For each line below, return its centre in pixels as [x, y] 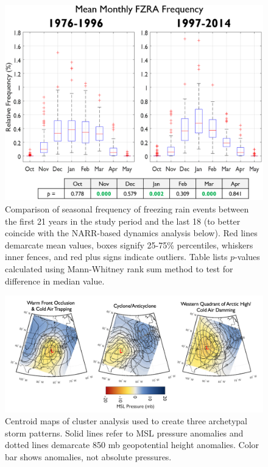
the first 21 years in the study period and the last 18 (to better [123, 221]
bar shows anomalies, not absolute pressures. [88, 456]
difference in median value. [55, 281]
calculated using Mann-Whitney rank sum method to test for [119, 269]
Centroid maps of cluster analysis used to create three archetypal [126, 421]
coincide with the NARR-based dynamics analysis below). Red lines [131, 233]
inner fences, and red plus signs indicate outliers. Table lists [116, 257]
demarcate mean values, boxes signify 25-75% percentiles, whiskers [129, 244]
